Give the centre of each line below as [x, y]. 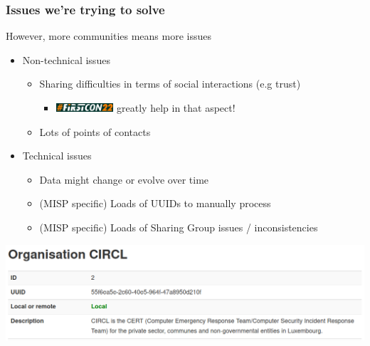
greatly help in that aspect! [176, 108]
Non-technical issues [66, 59]
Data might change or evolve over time [124, 179]
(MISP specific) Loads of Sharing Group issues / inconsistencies [179, 227]
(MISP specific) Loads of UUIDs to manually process [155, 203]
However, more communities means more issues [109, 36]
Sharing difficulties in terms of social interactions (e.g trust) [170, 84]
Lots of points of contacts [95, 131]
